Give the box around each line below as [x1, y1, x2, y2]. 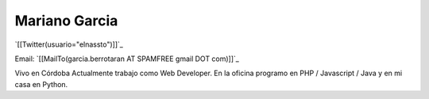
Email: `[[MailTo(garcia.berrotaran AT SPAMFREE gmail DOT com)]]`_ [14, 54, 240, 63]
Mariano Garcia [14, 12, 118, 29]
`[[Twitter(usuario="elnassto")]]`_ [14, 40, 123, 49]
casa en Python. [14, 79, 68, 89]
